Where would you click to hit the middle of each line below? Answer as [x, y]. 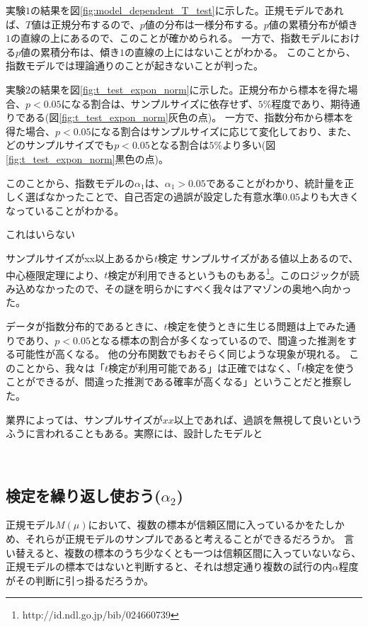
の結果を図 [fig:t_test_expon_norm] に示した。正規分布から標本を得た [189, 89]
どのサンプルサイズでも [60, 145]
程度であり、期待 [311, 103]
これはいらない [40, 234]
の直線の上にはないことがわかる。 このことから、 [240, 51]
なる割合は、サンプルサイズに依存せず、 [165, 103]
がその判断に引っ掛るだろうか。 [80, 580]
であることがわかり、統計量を [275, 182]
